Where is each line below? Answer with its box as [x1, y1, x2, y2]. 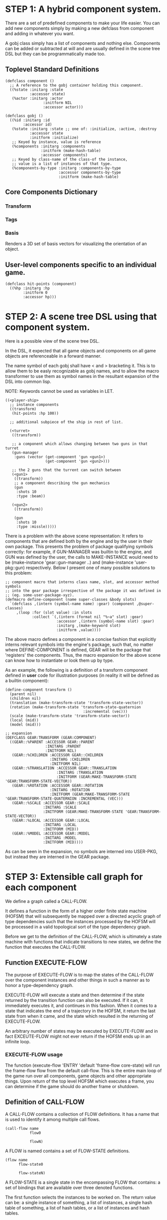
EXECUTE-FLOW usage [5, 1051, 63, 1058]
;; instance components [9, 402, 59, 407]
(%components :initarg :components [11, 143, 85, 149]
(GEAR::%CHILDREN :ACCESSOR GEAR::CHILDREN [11, 753, 103, 758]
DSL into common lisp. [5, 378, 51, 384]
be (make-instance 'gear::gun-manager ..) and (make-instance [5, 559, 134, 566]
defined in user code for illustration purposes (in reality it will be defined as [5, 672, 160, 678]
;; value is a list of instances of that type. [11, 161, 112, 166]
